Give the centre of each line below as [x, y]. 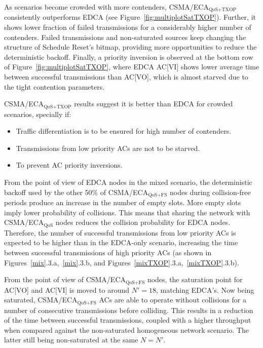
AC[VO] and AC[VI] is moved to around [67, 289]
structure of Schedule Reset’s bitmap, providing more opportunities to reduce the [130, 47]
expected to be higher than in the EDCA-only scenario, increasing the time [121, 242]
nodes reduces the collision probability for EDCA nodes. [143, 222]
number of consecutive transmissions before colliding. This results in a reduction [129, 310]
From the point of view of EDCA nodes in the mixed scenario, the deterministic [128, 182]
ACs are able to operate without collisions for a [173, 300]
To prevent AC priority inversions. [69, 165]
